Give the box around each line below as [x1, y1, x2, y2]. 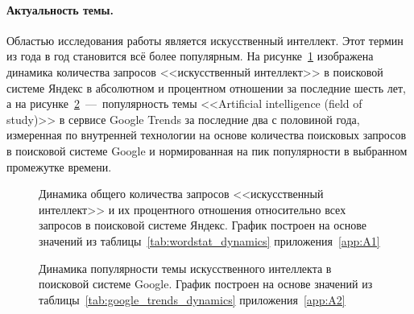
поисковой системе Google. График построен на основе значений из [39, 275, 373, 292]
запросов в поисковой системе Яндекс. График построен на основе [39, 217, 366, 233]
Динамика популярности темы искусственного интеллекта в [39, 259, 332, 276]
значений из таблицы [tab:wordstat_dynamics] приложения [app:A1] [39, 232, 380, 249]
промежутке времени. [6, 158, 112, 175]
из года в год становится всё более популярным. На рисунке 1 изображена [6, 48, 374, 64]
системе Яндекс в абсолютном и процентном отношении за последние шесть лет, [6, 79, 406, 96]
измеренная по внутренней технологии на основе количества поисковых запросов [6, 126, 406, 143]
